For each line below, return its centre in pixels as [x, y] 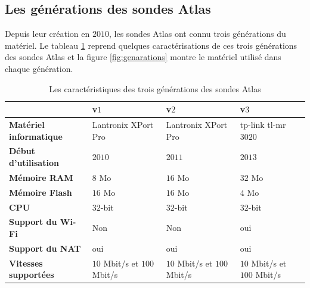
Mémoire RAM [41, 177]
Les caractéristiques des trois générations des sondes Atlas [155, 88]
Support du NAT [45, 248]
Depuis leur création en [47, 34]
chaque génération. [39, 68]
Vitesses [26, 263]
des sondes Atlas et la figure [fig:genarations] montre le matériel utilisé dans [143, 57]
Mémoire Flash [41, 192]
